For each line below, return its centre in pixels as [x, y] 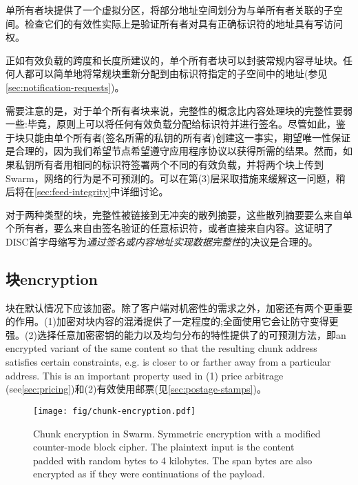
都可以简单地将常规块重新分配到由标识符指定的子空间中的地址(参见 [176, 73]
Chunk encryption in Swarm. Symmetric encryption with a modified [177, 433]
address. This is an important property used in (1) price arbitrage [145, 375]
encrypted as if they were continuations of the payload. [149, 474]
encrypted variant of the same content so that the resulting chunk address [161, 348]
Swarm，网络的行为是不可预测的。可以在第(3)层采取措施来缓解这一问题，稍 [176, 178]
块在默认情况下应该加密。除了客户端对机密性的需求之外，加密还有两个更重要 [179, 307]
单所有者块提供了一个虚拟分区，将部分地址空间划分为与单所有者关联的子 [169, 10]
